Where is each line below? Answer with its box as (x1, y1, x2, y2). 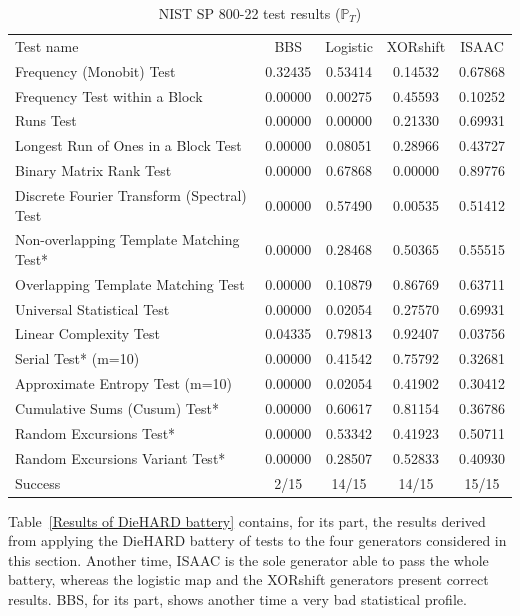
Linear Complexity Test (15, 323, 160, 344)
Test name (15, 35, 79, 56)
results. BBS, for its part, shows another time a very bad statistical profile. (8, 589, 467, 609)
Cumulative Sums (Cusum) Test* (15, 398, 219, 418)
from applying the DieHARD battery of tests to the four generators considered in (8, 530, 507, 551)
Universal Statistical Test (15, 298, 170, 319)
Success (15, 472, 61, 493)
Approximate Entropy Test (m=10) (15, 373, 232, 394)
